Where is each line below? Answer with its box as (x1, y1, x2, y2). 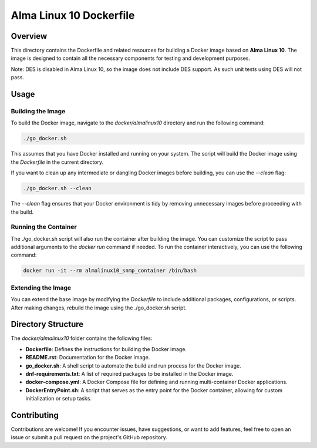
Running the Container (11, 223, 77, 231)
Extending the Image (11, 284, 72, 292)
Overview (11, 31, 48, 41)
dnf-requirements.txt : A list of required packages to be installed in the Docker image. (25, 370, 234, 377)
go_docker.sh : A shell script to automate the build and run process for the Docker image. (25, 362, 242, 369)
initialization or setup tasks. (25, 395, 92, 402)
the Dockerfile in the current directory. (11, 159, 104, 166)
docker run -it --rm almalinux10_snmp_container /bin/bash (23, 267, 197, 274)
